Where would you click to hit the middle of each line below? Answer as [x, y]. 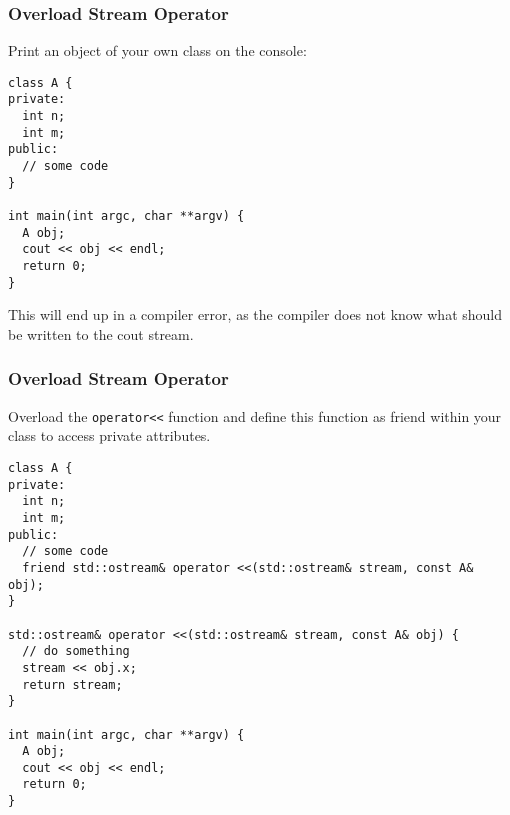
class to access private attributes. [109, 435]
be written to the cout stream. [101, 333]
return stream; [72, 684]
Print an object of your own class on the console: [157, 50]
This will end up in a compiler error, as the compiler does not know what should [255, 314]
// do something [76, 651]
